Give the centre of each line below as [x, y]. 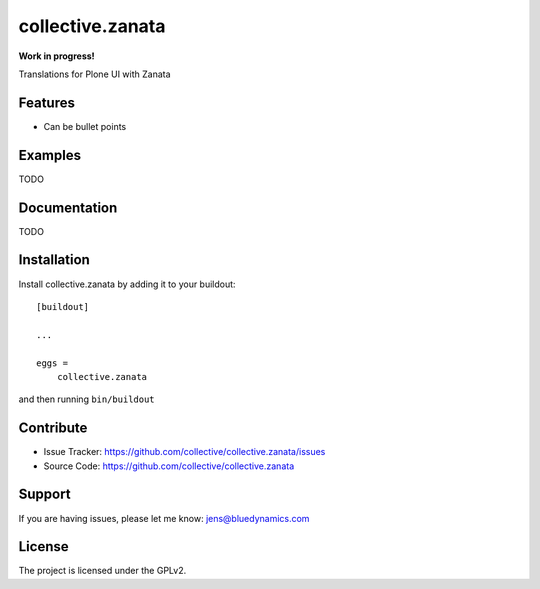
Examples [50, 155]
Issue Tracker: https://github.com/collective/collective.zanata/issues [184, 452]
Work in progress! [56, 56]
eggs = [52, 363]
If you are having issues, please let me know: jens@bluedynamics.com [164, 518]
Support [44, 494]
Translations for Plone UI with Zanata [94, 74]
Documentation [68, 207]
